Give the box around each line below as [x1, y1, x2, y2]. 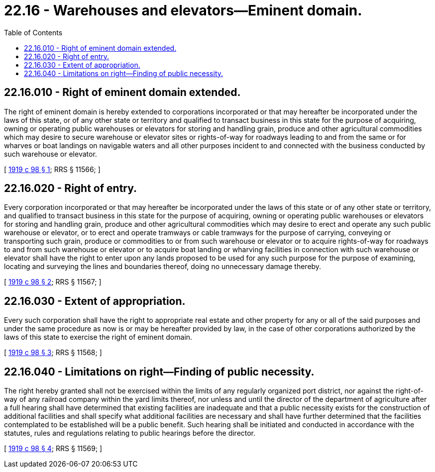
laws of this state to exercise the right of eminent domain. [4, 333, 193, 342]
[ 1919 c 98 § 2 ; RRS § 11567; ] [4, 278, 102, 286]
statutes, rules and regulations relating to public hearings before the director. [4, 429, 256, 438]
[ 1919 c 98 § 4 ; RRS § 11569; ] [4, 444, 103, 453]
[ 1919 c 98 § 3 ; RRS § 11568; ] [4, 348, 102, 357]
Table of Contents [4, 28, 63, 37]
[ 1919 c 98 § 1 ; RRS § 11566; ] [4, 165, 101, 174]
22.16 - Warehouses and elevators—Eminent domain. [4, 2, 362, 19]
